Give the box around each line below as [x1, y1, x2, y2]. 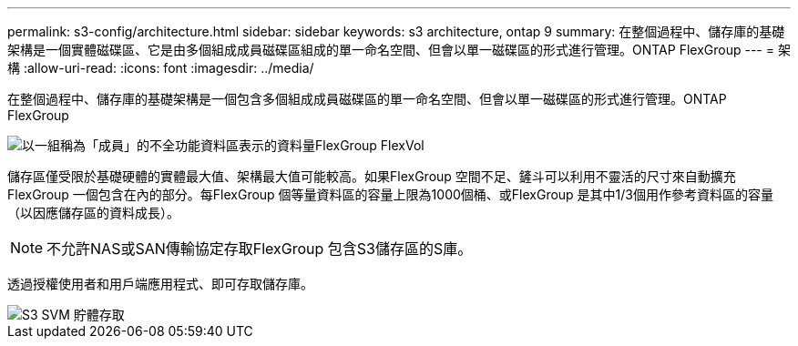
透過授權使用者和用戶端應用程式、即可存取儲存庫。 [7, 276, 313, 291]
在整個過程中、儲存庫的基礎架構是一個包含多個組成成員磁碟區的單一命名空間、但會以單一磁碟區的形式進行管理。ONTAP [7, 91, 727, 107]
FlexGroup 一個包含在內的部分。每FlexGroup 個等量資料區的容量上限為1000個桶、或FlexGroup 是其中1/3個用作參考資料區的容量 [7, 187, 774, 202]
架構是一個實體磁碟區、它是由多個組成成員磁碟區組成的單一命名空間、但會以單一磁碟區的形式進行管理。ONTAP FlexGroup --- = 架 [7, 42, 791, 57]
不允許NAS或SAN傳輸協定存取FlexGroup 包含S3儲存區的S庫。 [46, 239, 473, 258]
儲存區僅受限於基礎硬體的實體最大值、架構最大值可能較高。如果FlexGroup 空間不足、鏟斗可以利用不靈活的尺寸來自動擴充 [7, 168, 736, 184]
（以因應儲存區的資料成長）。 [7, 205, 179, 220]
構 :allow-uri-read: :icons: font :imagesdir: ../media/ [7, 60, 314, 76]
